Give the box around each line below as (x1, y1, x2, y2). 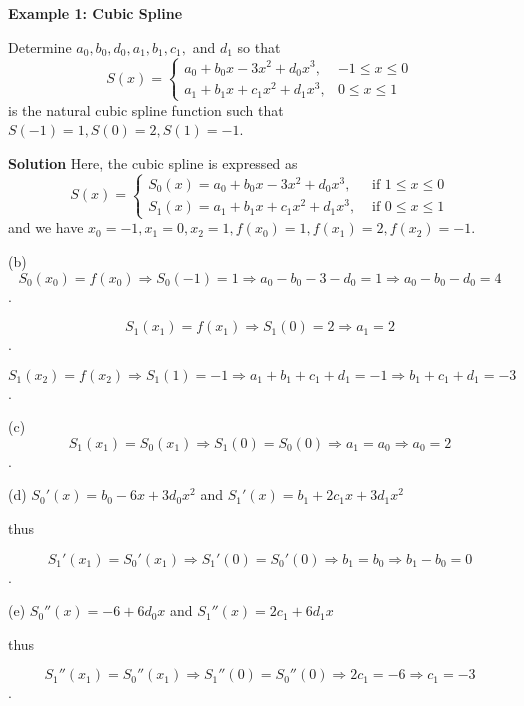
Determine (8, 36, 72, 57)
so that (237, 36, 281, 57)
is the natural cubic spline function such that (8, 99, 284, 120)
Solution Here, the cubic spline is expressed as (8, 153, 298, 173)
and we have (8, 217, 84, 238)
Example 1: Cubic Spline (8, 3, 183, 23)
